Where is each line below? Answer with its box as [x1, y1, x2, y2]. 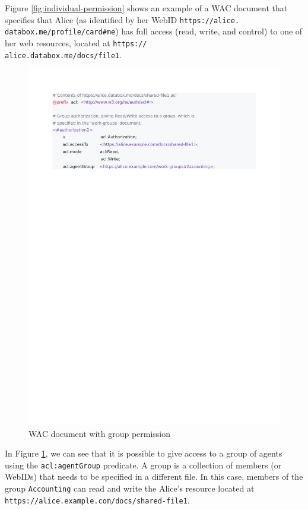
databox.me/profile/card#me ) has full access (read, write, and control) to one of [5, 25, 303, 37]
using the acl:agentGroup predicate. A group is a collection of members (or [5, 458, 282, 471]
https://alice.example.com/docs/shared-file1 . [5, 493, 190, 506]
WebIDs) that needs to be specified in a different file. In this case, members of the [5, 470, 303, 483]
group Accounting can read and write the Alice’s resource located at [5, 482, 255, 494]
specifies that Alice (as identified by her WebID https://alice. [5, 13, 240, 26]
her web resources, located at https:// [5, 36, 147, 49]
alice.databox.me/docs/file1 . [5, 48, 122, 61]
